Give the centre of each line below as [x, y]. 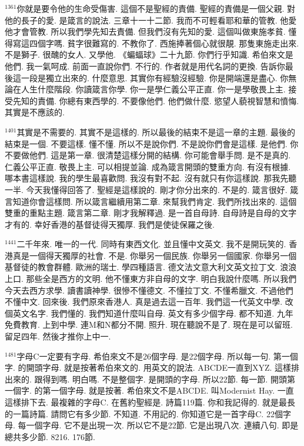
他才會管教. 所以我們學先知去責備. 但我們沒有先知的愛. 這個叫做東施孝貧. [145, 31]
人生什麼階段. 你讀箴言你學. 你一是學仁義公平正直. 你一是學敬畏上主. [153, 89]
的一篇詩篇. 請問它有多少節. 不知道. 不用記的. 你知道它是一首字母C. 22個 [144, 413]
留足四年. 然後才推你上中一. [58, 336]
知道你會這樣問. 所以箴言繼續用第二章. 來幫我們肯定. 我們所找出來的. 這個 [155, 201]
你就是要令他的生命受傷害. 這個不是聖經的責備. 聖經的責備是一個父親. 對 [156, 8]
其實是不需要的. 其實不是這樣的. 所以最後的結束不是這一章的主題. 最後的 [156, 132]
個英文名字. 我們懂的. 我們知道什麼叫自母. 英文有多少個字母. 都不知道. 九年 [149, 313]
